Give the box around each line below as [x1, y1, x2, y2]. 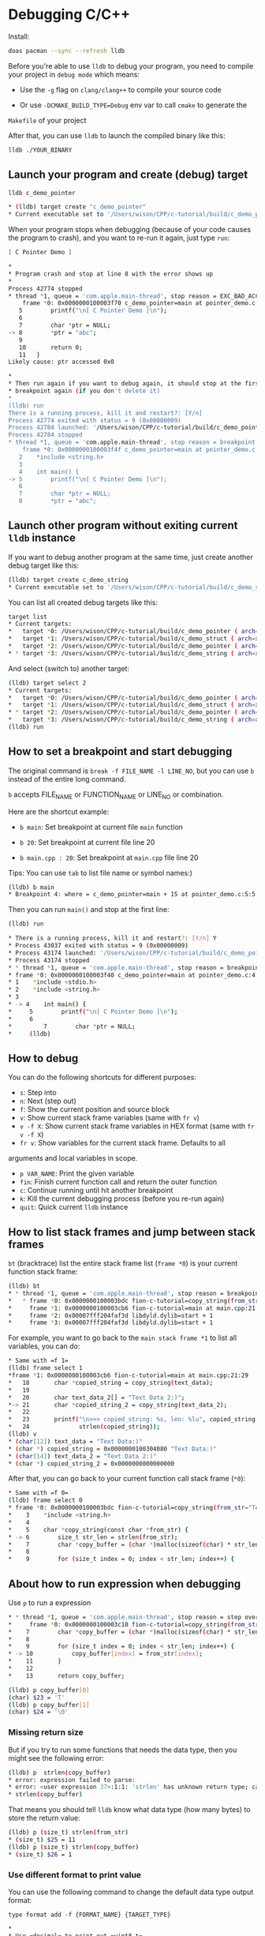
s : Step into [19, 1088, 57, 1097]
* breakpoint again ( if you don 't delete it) [8, 387, 160, 395]
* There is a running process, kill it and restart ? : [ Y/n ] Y [8, 934, 217, 943]
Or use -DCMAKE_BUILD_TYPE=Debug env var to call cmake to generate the [19, 100, 248, 110]
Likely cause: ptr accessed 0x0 [8, 358, 114, 366]
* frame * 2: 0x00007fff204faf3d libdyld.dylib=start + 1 [8, 1311, 214, 1319]
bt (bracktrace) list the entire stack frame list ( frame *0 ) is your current [8, 1259, 238, 1268]
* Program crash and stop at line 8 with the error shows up [8, 270, 214, 278]
